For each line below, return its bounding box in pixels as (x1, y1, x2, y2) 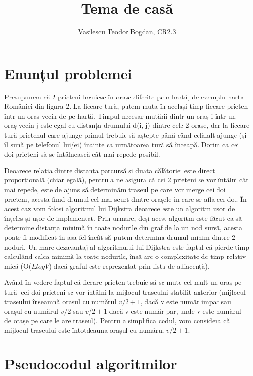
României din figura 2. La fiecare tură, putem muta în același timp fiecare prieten (4, 101, 248, 111)
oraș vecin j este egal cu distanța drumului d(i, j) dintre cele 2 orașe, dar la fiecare (4, 120, 250, 130)
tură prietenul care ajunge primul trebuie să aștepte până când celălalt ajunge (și (4, 130, 247, 140)
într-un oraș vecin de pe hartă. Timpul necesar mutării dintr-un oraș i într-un (4, 110, 236, 120)
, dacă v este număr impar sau (140, 296, 231, 306)
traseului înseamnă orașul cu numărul (4, 296, 117, 306)
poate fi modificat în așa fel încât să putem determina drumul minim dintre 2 (4, 232, 235, 242)
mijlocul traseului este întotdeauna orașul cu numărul (4, 325, 164, 335)
